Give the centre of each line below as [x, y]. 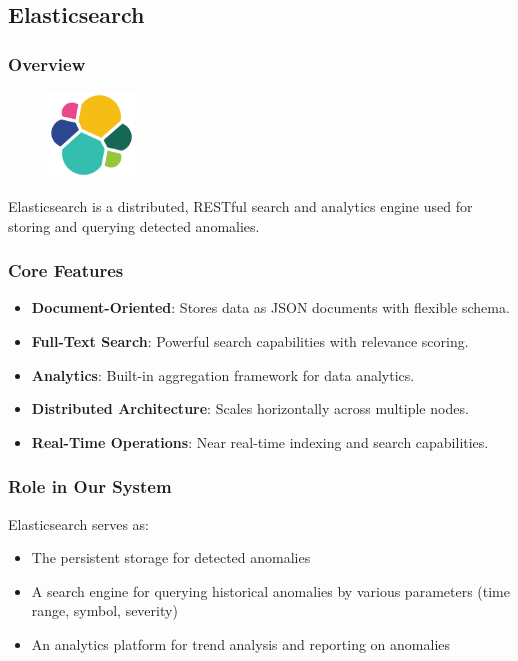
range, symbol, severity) [104, 610]
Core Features [66, 270]
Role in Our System [90, 486]
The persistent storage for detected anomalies [171, 557]
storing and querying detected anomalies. [134, 225]
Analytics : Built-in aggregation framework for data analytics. [223, 374]
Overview [47, 63]
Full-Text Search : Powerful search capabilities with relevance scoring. [250, 341]
